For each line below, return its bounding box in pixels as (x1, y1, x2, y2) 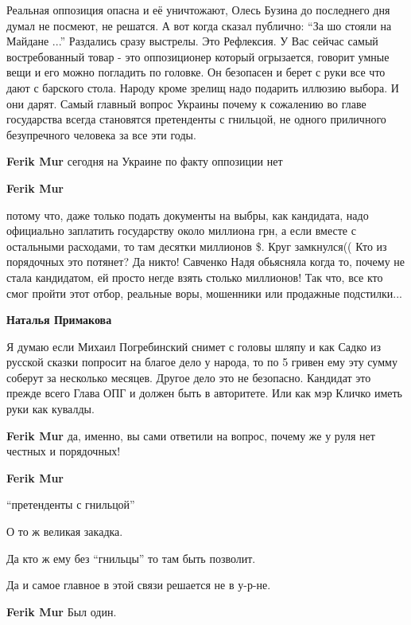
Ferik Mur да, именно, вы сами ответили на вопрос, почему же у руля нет (6, 427, 375, 443)
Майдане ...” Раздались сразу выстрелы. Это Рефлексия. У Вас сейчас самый (6, 33, 378, 49)
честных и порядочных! (6, 443, 121, 459)
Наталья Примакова (6, 311, 112, 328)
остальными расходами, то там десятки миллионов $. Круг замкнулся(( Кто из (6, 237, 387, 254)
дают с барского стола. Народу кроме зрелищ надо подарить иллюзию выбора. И (6, 79, 399, 96)
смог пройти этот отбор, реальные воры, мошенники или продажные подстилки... (6, 284, 403, 301)
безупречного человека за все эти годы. (6, 126, 196, 143)
